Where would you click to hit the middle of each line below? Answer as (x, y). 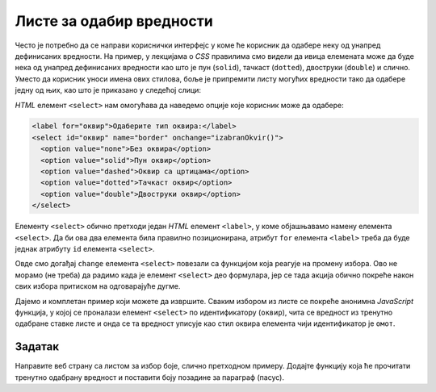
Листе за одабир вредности (114, 21)
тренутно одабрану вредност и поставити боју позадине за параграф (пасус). (149, 377)
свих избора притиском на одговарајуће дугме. (98, 286)
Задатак (37, 347)
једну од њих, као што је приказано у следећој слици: (108, 90)
